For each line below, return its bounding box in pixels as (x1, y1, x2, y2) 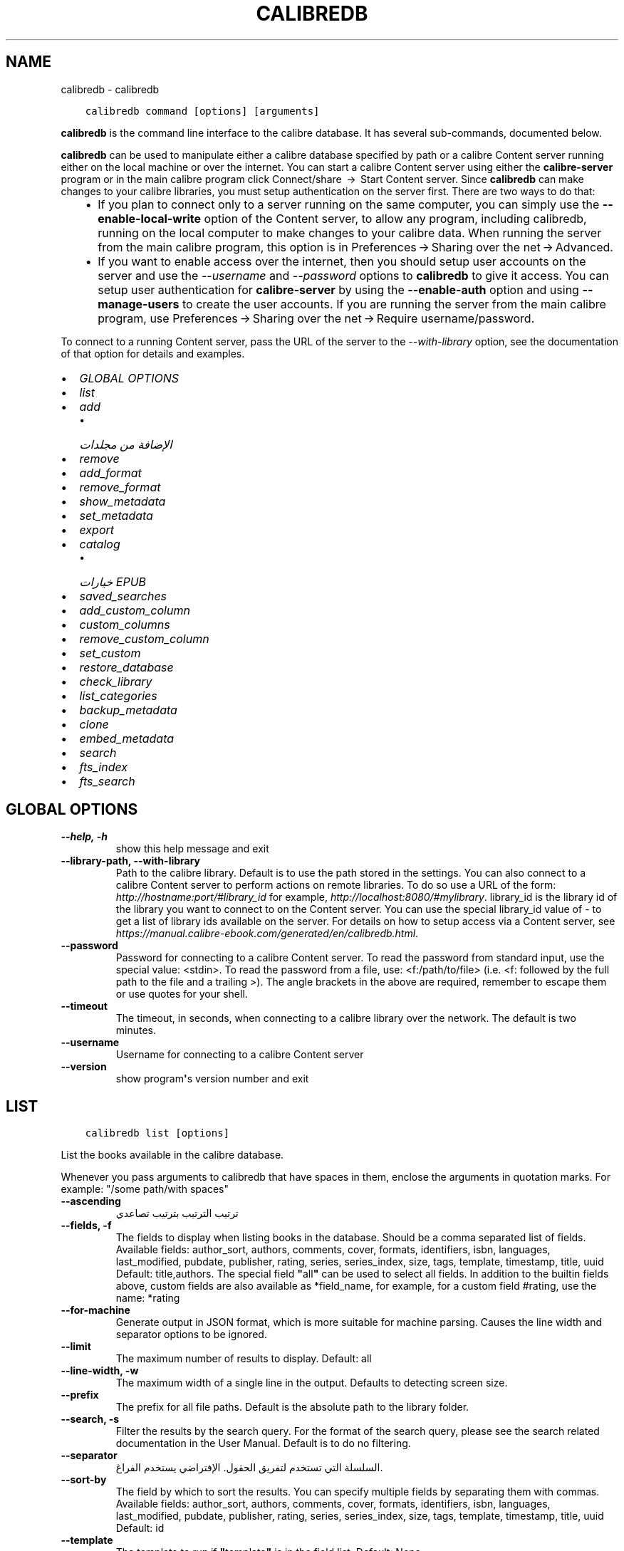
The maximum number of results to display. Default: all (115, 1352, 372, 1365)
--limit (61, 1340, 91, 1353)
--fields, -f (61, 1219, 112, 1232)
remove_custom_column (79, 631, 209, 646)
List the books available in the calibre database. (61, 1149, 284, 1161)
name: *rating (115, 1292, 180, 1305)
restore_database (79, 659, 174, 674)
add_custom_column (79, 602, 190, 617)
